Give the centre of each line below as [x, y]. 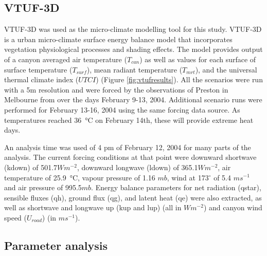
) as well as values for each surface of [198, 59]
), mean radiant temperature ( [135, 69]
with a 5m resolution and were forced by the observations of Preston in [116, 89]
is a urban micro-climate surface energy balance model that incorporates [118, 39]
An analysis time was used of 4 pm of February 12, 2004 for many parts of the [128, 147]
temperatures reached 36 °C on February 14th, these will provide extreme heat [129, 120]
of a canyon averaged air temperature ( [66, 59]
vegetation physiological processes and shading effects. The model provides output [133, 49]
